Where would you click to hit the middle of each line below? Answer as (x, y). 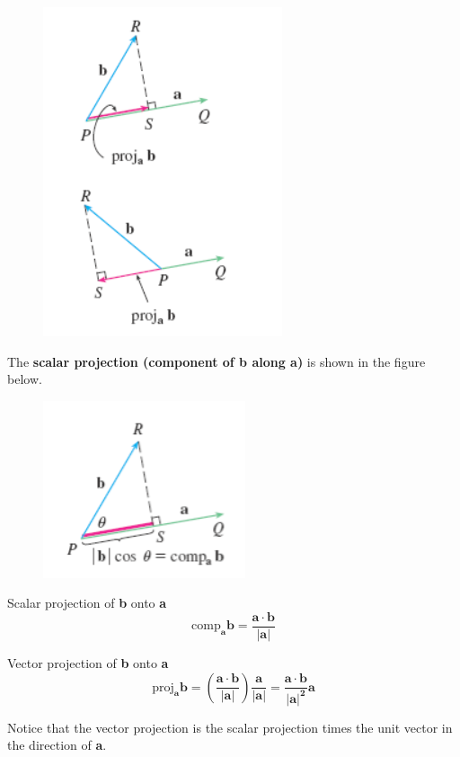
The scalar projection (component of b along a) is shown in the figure (217, 361)
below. (25, 379)
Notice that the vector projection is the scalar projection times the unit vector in (230, 727)
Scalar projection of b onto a (87, 603)
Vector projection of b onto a (88, 663)
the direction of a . (57, 745)
